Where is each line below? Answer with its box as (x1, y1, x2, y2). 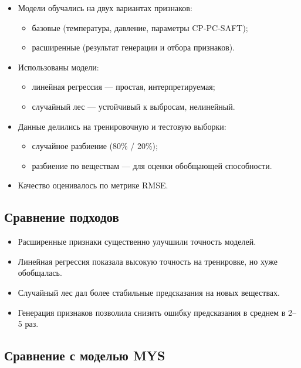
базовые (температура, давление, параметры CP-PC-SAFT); (32, 21, 248, 33)
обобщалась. (18, 266, 62, 279)
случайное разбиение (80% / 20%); (32, 140, 158, 152)
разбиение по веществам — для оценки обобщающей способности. (32, 159, 272, 171)
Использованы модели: (18, 60, 99, 73)
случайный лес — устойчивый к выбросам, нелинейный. (32, 100, 235, 112)
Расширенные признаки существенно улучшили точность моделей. (18, 235, 256, 248)
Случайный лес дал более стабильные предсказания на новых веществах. (18, 286, 280, 298)
